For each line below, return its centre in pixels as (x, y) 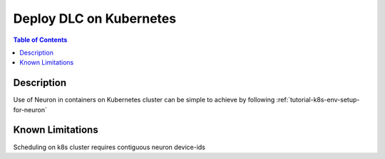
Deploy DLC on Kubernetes (95, 18)
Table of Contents (40, 40)
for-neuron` (30, 109)
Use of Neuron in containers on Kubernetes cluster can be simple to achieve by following (144, 100)
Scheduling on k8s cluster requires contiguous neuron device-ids (109, 147)
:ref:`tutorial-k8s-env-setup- (318, 100)
